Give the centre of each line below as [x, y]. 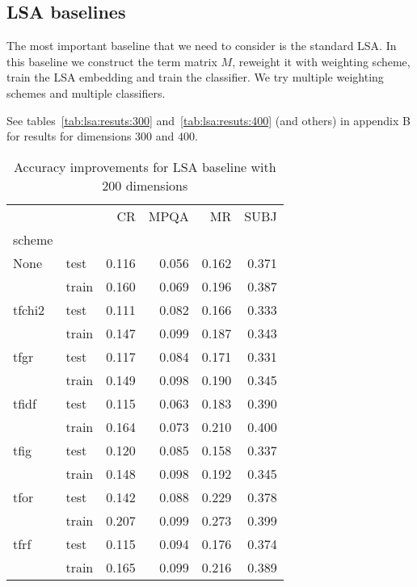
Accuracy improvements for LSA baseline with [145, 166]
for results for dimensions [69, 136]
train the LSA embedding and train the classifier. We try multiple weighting [195, 77]
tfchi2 [29, 309]
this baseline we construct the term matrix [112, 61]
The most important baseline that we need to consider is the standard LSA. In [202, 46]
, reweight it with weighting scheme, [321, 61]
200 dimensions [145, 185]
